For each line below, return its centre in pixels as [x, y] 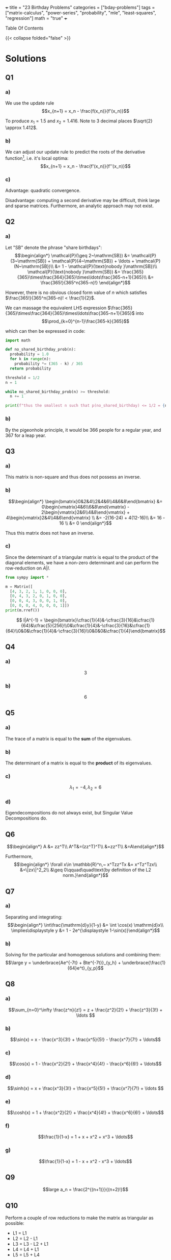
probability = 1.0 [30, 354]
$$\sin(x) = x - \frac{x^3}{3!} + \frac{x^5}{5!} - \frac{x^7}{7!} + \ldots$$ [85, 1040]
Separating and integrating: [34, 917]
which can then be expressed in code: [45, 331]
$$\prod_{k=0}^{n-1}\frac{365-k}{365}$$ [85, 321]
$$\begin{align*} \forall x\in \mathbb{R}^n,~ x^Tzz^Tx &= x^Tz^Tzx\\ [85, 864]
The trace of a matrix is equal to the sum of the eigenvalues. [69, 738]
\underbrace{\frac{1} [144, 963]
